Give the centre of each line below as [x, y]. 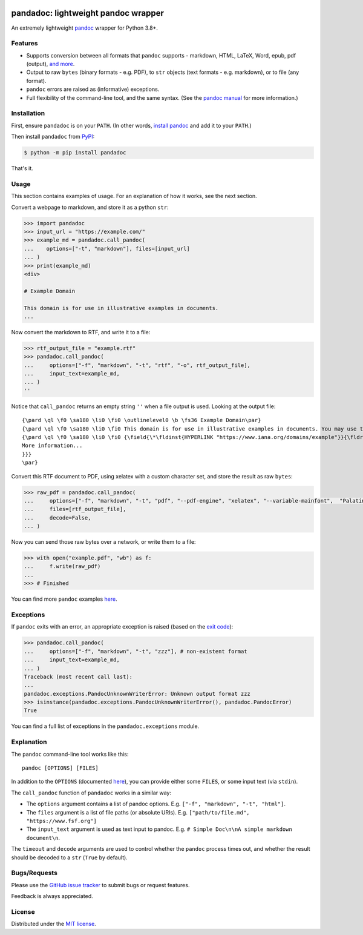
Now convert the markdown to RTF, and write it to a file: [81, 332]
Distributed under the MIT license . [54, 924]
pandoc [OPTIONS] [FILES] [60, 768]
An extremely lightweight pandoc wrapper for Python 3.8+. [85, 28]
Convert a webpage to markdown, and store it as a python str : [90, 207]
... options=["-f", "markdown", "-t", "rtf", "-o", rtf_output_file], [137, 365]
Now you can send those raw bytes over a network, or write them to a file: [103, 542]
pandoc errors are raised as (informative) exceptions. [93, 89]
